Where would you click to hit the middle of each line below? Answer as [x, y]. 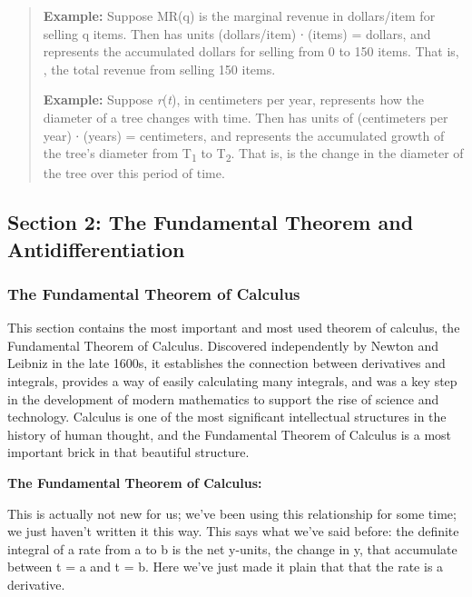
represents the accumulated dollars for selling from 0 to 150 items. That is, [251, 51]
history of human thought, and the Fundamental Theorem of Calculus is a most [230, 434]
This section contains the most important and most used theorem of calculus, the [234, 328]
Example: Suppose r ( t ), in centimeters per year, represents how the [234, 99]
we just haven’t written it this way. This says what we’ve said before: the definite [233, 531]
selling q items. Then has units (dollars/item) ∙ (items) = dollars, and [237, 33]
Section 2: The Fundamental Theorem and [211, 222]
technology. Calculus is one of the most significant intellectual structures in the [227, 417]
